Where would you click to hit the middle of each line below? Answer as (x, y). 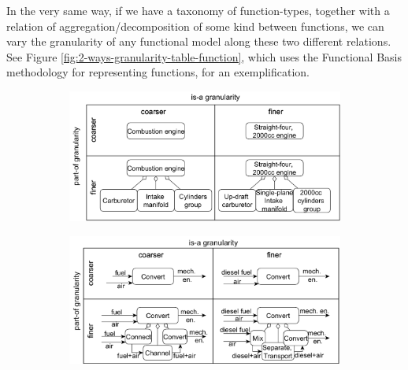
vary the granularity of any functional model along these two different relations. (199, 41)
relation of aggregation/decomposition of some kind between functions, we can (195, 26)
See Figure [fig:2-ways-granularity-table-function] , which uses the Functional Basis (204, 56)
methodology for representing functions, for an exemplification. (158, 72)
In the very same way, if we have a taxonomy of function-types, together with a (198, 10)
